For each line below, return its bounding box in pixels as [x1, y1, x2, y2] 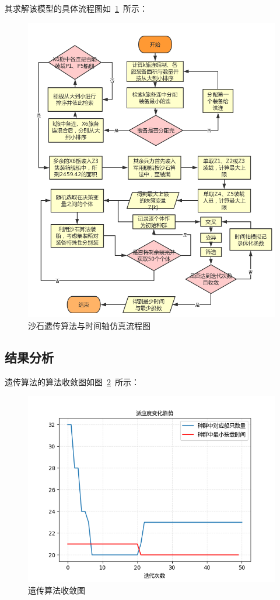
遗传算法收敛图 [28, 584, 85, 596]
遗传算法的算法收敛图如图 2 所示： [5, 375, 139, 388]
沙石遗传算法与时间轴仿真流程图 [28, 319, 150, 331]
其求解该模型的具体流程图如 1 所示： [5, 2, 148, 14]
